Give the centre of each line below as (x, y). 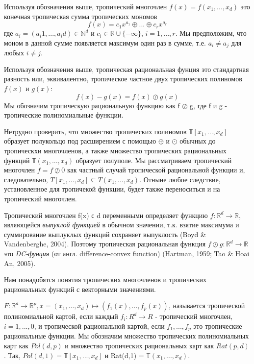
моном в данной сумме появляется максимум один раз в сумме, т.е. (105, 42)
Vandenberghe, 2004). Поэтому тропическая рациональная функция (105, 244)
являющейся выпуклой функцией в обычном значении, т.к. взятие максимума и (122, 225)
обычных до (198, 141)
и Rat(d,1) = (124, 355)
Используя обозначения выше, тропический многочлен (86, 6)
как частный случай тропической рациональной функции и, (156, 170)
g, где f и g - (209, 105)
